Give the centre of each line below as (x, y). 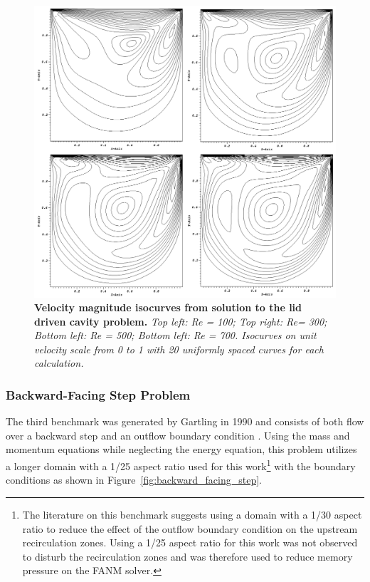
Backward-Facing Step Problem (98, 394)
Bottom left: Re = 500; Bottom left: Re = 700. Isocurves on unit (175, 335)
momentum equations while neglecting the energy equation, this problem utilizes (181, 449)
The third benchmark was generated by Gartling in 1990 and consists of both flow (185, 421)
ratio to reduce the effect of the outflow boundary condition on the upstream (190, 528)
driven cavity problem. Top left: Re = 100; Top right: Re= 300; (181, 321)
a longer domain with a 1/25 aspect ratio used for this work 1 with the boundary (181, 465)
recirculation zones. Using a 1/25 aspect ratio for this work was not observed (190, 542)
